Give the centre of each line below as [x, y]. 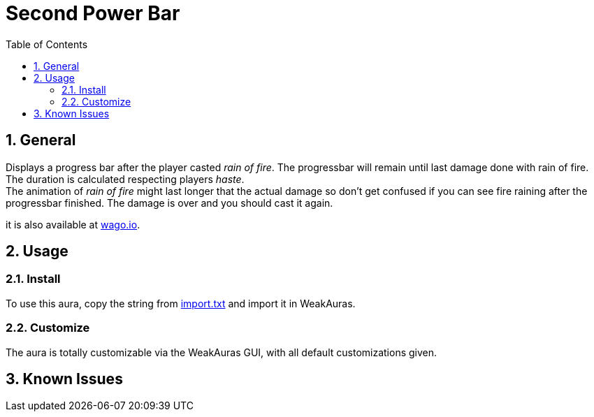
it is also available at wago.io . [73, 224]
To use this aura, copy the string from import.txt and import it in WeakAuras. [181, 303]
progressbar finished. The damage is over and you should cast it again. [169, 203]
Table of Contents [47, 44]
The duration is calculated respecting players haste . [125, 179]
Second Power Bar [93, 13]
